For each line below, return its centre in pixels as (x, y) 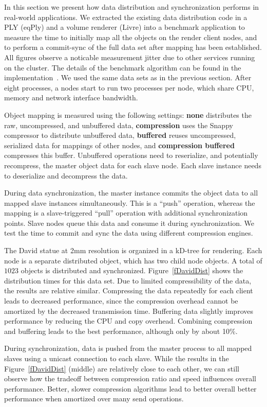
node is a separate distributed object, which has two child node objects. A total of (133, 260)
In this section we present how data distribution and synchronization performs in (132, 7)
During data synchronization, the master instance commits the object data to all (131, 193)
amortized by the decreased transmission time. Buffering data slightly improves (129, 311)
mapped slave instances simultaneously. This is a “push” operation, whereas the (130, 202)
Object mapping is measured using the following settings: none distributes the (128, 114)
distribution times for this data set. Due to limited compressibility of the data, (128, 280)
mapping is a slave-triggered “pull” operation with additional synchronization (126, 213)
